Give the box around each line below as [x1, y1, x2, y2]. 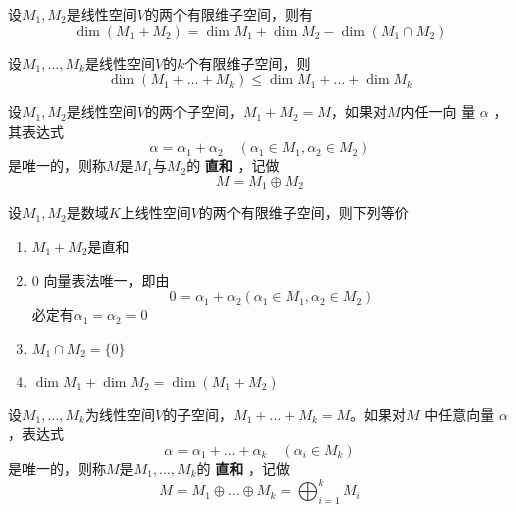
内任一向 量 [400, 101, 476, 122]
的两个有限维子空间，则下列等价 [198, 202, 409, 223]
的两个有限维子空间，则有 [144, 4, 313, 24]
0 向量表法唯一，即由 [31, 269, 170, 290]
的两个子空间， [144, 101, 243, 122]
